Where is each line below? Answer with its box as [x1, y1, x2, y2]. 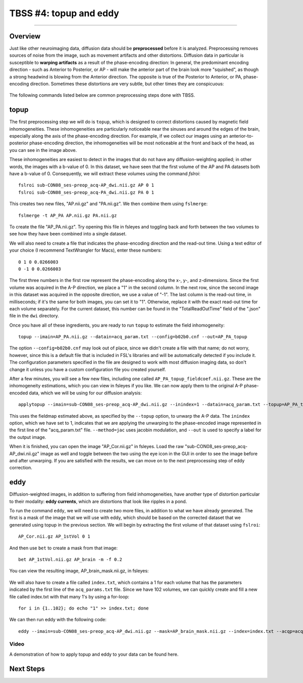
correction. [9, 465, 32, 471]
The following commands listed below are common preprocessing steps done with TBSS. [9, 92, 195, 98]
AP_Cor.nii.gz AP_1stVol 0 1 [18, 534, 90, 539]
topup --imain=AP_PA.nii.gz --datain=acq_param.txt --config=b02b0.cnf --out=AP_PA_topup [18, 334, 247, 340]
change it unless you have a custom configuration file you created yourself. [9, 366, 166, 372]
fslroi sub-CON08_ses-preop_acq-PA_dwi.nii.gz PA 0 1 [18, 189, 154, 195]
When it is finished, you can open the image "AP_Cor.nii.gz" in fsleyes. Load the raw [9, 444, 184, 450]
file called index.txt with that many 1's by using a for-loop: [9, 593, 130, 599]
